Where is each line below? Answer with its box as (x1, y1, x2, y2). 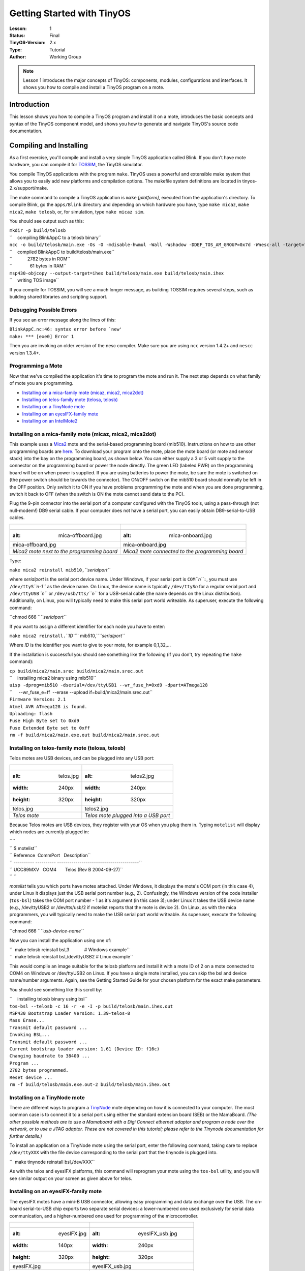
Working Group (49, 54, 81, 60)
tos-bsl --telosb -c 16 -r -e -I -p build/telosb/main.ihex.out (9, 1003, 173, 1009)
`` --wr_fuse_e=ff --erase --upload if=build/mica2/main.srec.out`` (9, 689, 152, 695)
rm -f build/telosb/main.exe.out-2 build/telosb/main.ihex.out (9, 1081, 170, 1087)
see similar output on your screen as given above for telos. (9, 1175, 132, 1182)
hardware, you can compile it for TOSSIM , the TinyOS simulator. (9, 162, 143, 168)
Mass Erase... (9, 1017, 45, 1023)
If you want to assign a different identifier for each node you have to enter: (9, 623, 165, 629)
